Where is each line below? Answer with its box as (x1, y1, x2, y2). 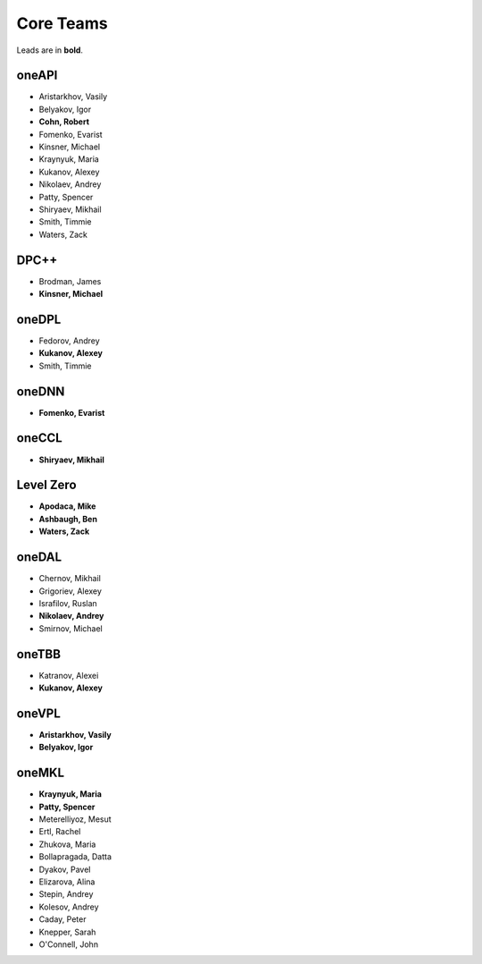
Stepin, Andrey (38, 889, 94, 900)
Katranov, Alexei (38, 670, 99, 681)
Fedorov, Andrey (38, 335, 100, 346)
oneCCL (16, 430, 62, 446)
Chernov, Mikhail (38, 573, 102, 584)
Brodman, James (38, 275, 102, 286)
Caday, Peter (38, 914, 87, 925)
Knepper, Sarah (38, 926, 96, 937)
